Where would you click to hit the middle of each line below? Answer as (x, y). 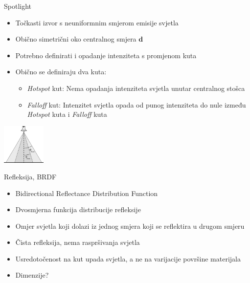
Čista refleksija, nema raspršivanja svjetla (78, 242)
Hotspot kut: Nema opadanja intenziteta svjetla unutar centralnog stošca (136, 88)
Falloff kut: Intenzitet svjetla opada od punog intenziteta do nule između (136, 104)
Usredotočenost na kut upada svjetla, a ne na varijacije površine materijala (128, 258)
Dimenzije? (32, 275)
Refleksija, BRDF (30, 176)
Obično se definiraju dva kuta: (61, 72)
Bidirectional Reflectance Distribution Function (87, 193)
